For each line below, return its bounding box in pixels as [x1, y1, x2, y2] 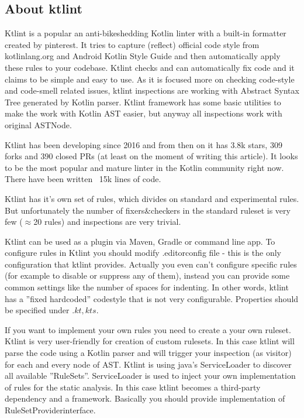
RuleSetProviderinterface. [5, 404, 96, 416]
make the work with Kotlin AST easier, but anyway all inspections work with [5, 107, 282, 119]
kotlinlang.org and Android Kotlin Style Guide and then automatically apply [5, 50, 281, 62]
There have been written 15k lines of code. [5, 173, 161, 185]
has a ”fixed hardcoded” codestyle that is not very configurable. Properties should [5, 292, 299, 304]
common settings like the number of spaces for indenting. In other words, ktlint [5, 281, 289, 293]
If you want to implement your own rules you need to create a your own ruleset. [5, 323, 291, 335]
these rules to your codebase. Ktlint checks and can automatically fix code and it [5, 61, 295, 73]
